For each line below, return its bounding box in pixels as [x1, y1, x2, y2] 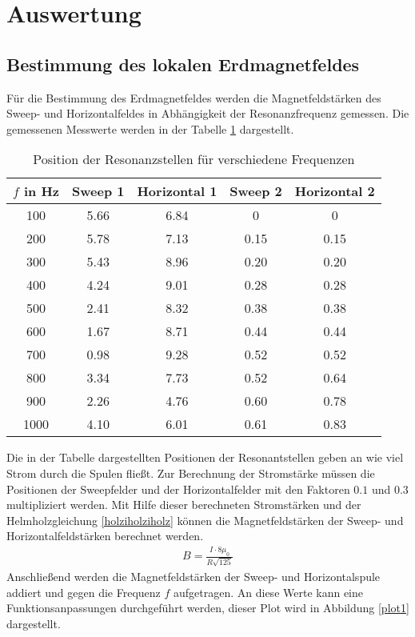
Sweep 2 [229, 182, 282, 201]
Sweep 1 [72, 182, 125, 201]
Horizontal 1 [137, 182, 217, 201]
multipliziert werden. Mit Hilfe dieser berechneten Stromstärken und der [6, 496, 361, 513]
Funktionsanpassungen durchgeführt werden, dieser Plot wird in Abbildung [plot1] [6, 599, 409, 616]
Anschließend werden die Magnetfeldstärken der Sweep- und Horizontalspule [6, 567, 381, 584]
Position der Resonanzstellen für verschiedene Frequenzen [33, 150, 355, 169]
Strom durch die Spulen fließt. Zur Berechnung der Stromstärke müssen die [6, 464, 375, 481]
